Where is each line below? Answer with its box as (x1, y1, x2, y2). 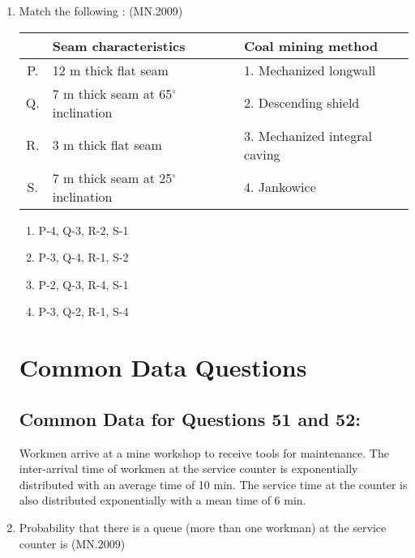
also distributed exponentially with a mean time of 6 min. (19, 492, 306, 509)
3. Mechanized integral (244, 126, 372, 145)
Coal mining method (244, 36, 379, 55)
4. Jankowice (244, 177, 316, 197)
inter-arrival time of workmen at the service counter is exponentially (19, 460, 358, 477)
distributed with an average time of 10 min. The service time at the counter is (19, 475, 408, 492)
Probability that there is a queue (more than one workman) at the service (19, 518, 387, 535)
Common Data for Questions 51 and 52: (19, 406, 361, 431)
